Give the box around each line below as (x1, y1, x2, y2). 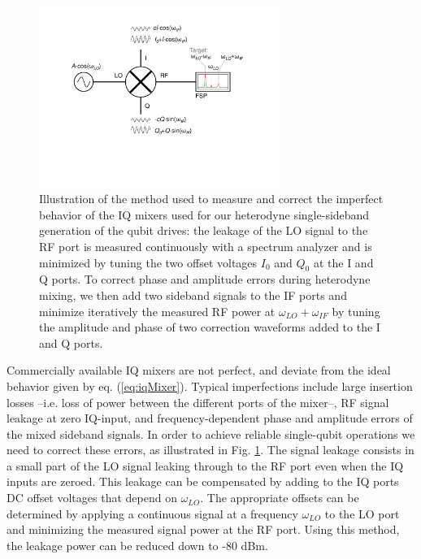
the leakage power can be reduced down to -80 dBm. (7, 536, 268, 553)
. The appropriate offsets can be (200, 489, 359, 506)
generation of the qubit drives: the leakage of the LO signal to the (39, 222, 368, 239)
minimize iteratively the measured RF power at (39, 302, 276, 319)
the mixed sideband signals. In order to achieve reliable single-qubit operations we (7, 425, 415, 442)
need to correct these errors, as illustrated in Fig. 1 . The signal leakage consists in (7, 441, 414, 458)
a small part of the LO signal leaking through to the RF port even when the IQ (7, 457, 404, 474)
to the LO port (324, 505, 400, 522)
